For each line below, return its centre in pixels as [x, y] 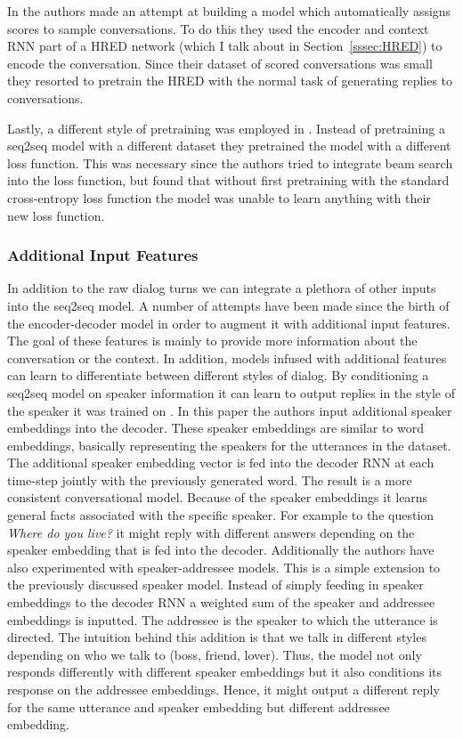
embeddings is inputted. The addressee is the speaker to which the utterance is [223, 619]
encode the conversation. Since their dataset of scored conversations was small [220, 63]
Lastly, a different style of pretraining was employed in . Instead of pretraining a [226, 128]
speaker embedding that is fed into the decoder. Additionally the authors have [221, 550]
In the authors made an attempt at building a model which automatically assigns [229, 11]
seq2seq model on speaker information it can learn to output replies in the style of [231, 392]
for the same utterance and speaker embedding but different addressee [199, 707]
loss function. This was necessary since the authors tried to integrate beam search [230, 162]
